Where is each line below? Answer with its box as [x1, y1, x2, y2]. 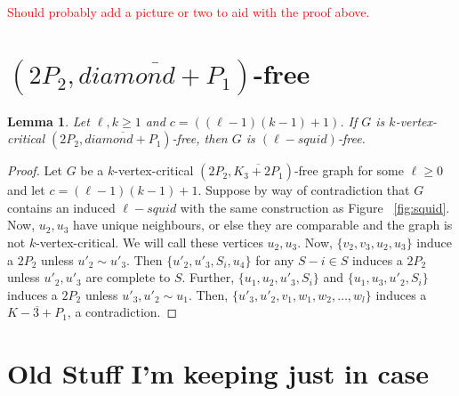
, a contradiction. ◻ [67, 303, 178, 321]
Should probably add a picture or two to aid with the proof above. [7, 3, 370, 20]
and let [7, 181, 45, 199]
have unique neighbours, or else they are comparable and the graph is [73, 215, 453, 234]
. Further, [181, 268, 235, 287]
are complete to [85, 268, 171, 287]
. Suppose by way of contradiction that [197, 181, 410, 199]
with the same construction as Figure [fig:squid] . [180, 198, 450, 216]
